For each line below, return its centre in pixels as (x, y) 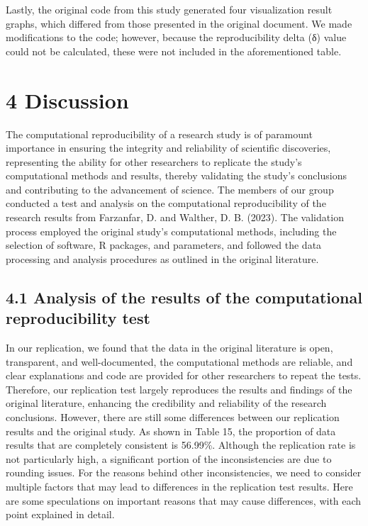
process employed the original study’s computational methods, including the (171, 231)
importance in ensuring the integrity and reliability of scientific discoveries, (168, 148)
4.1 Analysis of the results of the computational (184, 297)
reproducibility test (78, 318)
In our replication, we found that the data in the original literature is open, (169, 348)
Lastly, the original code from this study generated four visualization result (169, 9)
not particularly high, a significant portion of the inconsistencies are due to (169, 458)
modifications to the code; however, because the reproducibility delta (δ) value (176, 37)
